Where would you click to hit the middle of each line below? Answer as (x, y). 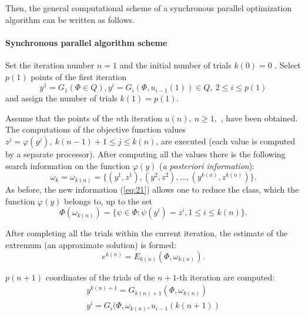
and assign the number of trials (61, 98)
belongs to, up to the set (108, 201)
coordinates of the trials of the (100, 277)
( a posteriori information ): (207, 165)
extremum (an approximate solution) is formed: (91, 245)
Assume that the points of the (59, 118)
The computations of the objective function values (95, 129)
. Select (288, 65)
